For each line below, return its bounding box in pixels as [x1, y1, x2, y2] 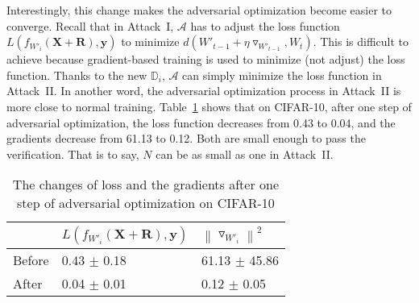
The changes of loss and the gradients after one [12, 175, 280, 194]
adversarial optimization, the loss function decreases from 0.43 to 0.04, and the [6, 114, 396, 131]
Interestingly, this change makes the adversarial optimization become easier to [6, 2, 392, 18]
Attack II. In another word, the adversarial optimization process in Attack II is [6, 82, 401, 99]
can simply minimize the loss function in [182, 66, 382, 83]
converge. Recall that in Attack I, [6, 17, 174, 34]
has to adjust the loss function [190, 17, 340, 34]
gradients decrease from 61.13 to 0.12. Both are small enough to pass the [6, 130, 366, 147]
